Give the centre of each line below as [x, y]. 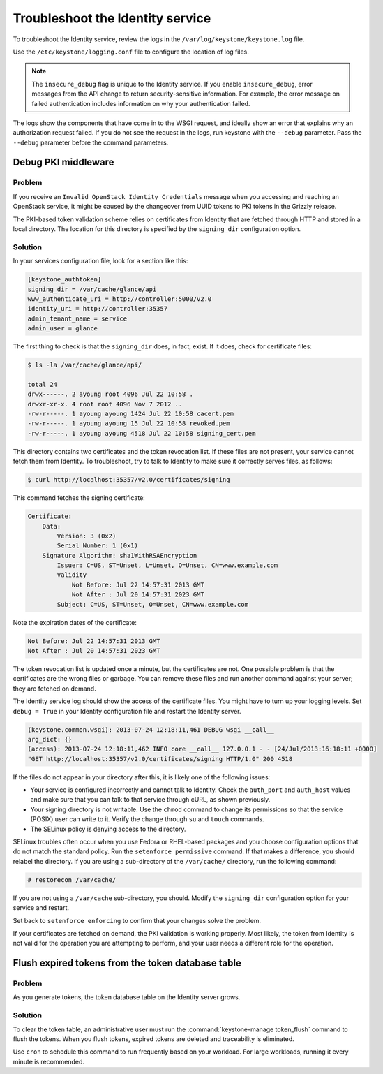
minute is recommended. [49, 1061]
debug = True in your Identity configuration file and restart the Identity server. [127, 711]
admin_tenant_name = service [77, 318]
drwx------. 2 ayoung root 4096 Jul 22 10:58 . [110, 394]
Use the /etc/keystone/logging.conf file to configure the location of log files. [131, 52]
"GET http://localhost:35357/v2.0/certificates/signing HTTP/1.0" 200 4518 [160, 759]
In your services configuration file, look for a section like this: [100, 261]
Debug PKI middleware [63, 162]
